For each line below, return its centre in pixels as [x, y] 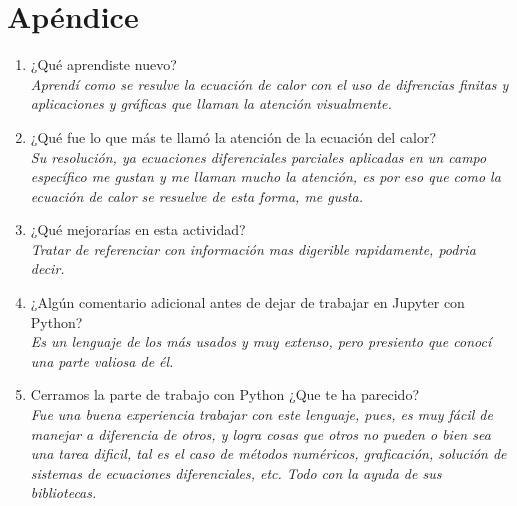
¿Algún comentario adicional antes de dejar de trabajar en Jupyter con [247, 302]
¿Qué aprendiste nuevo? [103, 64]
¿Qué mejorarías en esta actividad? [138, 229]
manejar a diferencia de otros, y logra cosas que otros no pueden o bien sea [260, 433]
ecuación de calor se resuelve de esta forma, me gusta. [197, 195]
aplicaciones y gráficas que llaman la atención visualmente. [211, 103]
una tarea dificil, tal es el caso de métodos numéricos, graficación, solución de [268, 453]
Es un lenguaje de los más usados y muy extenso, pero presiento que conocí [261, 341]
